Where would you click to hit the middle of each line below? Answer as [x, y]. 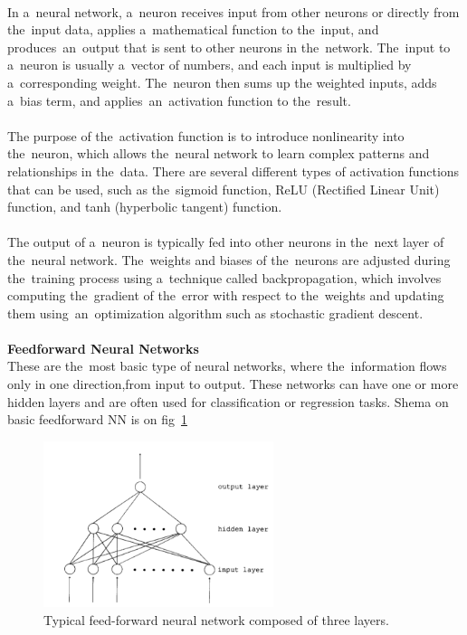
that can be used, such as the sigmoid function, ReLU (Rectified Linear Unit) [224, 189]
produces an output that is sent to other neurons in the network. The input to [229, 47]
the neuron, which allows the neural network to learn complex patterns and [219, 153]
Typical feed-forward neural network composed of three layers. [216, 619]
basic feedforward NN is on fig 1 [97, 419]
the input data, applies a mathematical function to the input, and [193, 29]
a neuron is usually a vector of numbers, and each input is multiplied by [210, 65]
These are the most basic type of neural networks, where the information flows [227, 366]
